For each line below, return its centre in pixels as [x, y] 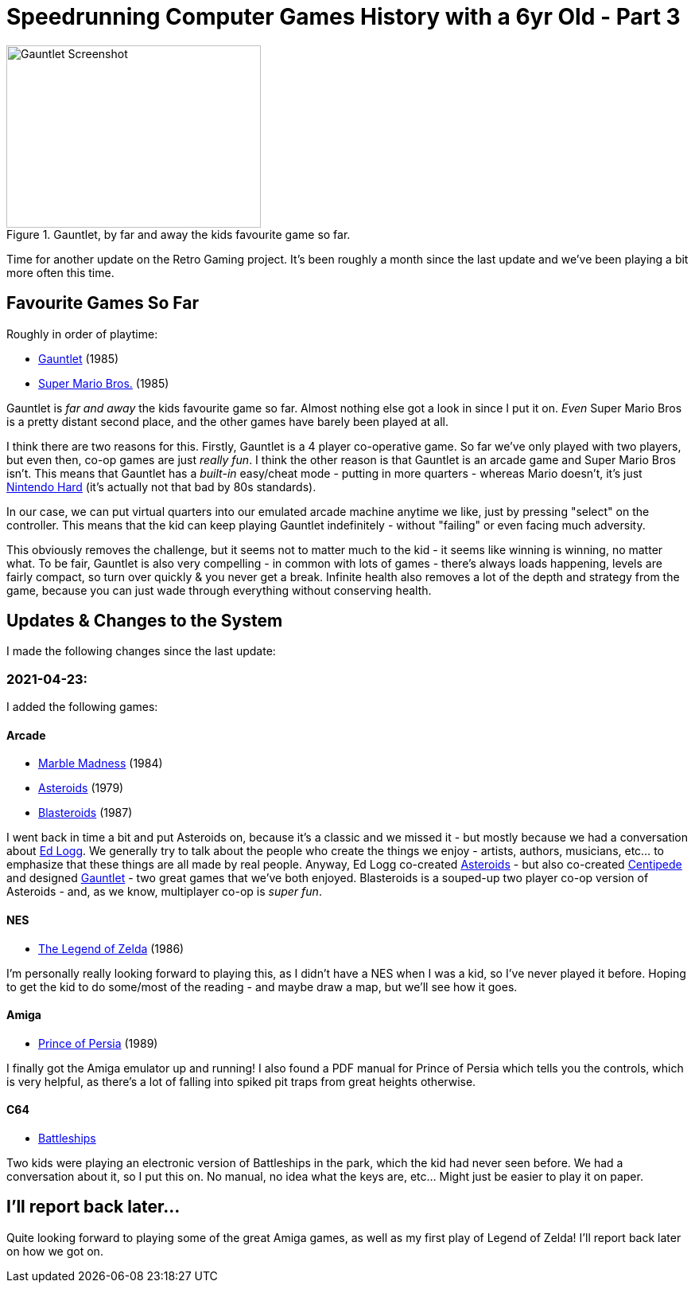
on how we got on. [55, 1251]
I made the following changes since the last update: [141, 651]
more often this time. [60, 272]
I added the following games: [82, 707]
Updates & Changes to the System [145, 621]
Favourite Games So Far [103, 303]
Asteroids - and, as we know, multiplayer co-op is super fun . [164, 892]
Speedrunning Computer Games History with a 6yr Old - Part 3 [344, 17]
